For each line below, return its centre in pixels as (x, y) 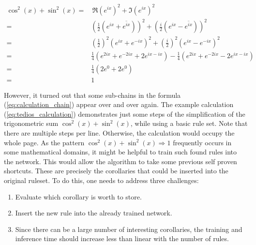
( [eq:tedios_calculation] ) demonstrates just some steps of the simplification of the (125, 114)
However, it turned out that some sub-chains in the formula (92, 95)
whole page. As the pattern (44, 142)
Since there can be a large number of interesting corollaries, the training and (129, 229)
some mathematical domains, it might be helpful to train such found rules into (120, 152)
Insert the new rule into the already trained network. (94, 213)
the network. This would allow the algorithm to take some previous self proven (120, 161)
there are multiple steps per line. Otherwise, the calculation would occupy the (119, 133)
